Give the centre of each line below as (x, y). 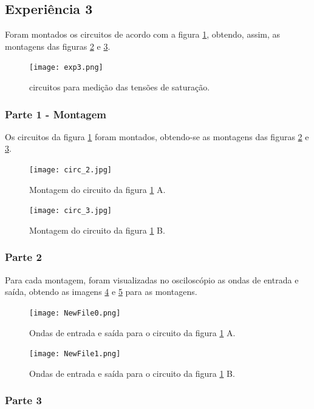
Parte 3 (23, 400)
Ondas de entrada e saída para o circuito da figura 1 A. (132, 332)
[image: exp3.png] (66, 68)
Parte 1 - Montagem (56, 114)
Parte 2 (23, 257)
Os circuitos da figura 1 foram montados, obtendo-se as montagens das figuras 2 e (157, 136)
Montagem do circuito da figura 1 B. (97, 230)
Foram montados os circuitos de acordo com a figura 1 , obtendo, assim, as (143, 34)
